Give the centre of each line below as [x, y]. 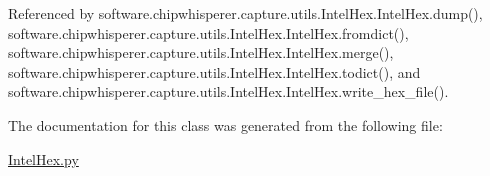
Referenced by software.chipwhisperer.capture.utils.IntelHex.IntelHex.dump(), [245, 13]
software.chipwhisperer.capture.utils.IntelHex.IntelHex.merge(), [201, 52]
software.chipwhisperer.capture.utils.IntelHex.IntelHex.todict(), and [214, 71]
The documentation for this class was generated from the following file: [225, 124]
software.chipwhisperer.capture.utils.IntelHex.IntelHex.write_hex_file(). [228, 91]
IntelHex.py [43, 158]
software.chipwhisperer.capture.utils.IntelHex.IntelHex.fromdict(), [208, 32]
